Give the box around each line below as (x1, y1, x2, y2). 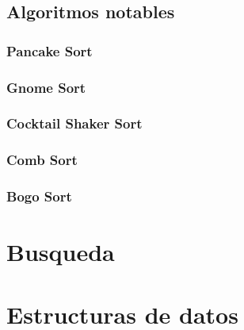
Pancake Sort (6, 40, 93, 60)
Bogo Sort (6, 186, 72, 206)
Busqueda (6, 236, 115, 268)
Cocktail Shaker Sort (6, 113, 143, 133)
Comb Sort (6, 150, 78, 170)
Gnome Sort (6, 77, 86, 97)
